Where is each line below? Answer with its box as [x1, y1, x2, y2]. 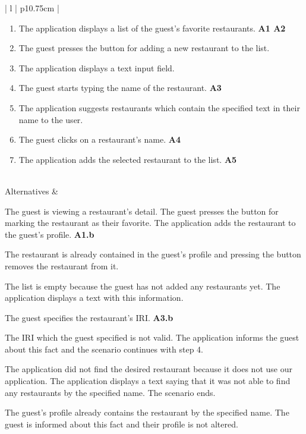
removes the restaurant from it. [5, 259, 119, 272]
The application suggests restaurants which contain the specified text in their [18, 101, 300, 114]
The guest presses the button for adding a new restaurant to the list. [18, 42, 270, 54]
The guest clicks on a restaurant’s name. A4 [18, 133, 181, 146]
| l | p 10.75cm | [5, 2, 59, 14]
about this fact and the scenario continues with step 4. [5, 342, 204, 355]
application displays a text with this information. [5, 291, 184, 304]
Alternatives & [5, 184, 58, 197]
